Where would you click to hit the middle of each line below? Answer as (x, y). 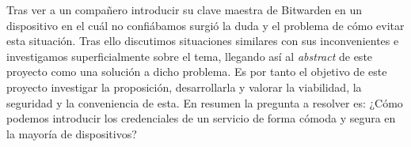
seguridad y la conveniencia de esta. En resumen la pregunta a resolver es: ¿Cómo (205, 102)
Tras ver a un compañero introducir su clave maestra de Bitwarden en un (185, 9)
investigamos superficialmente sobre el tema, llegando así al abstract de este (190, 56)
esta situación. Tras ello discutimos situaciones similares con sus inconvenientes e (203, 41)
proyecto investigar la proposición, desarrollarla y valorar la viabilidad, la (184, 87)
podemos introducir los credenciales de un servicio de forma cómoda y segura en (201, 118)
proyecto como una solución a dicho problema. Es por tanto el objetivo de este (197, 72)
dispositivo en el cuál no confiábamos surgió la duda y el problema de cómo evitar (205, 25)
